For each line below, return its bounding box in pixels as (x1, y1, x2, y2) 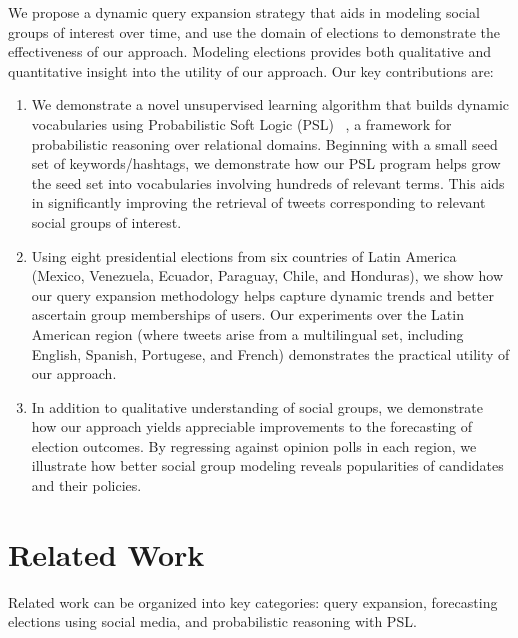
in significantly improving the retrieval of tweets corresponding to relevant (31, 192, 486, 213)
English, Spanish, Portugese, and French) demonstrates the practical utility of (31, 343, 510, 364)
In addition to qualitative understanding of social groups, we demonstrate (31, 396, 483, 417)
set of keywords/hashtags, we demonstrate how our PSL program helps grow (31, 153, 501, 174)
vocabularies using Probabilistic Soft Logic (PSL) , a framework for (31, 113, 452, 134)
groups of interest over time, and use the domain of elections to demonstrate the (8, 21, 501, 42)
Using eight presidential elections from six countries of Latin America (31, 245, 457, 266)
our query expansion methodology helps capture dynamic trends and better (31, 284, 494, 305)
